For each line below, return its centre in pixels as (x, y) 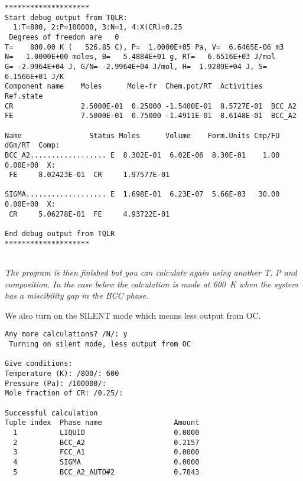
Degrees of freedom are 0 (64, 37)
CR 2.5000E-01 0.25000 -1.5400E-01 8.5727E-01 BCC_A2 (151, 106)
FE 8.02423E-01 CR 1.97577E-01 (89, 175)
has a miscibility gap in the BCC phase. (77, 295)
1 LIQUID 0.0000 (106, 433)
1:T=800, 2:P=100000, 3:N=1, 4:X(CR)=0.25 (98, 27)
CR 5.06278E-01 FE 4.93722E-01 (89, 214)
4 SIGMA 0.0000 (106, 462)
